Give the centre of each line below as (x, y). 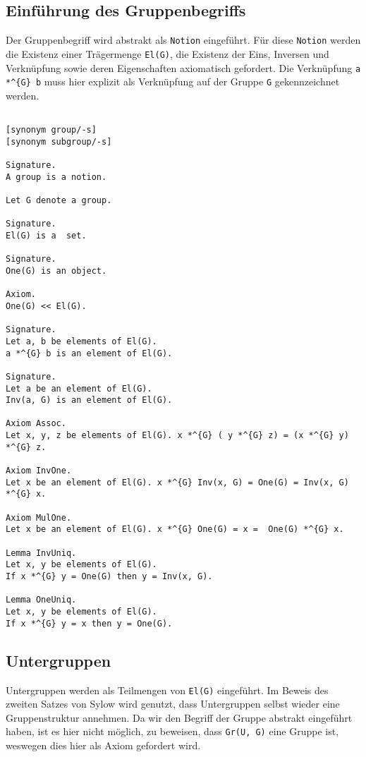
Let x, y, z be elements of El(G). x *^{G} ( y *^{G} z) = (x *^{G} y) (177, 436)
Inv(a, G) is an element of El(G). (89, 400)
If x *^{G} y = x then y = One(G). (89, 623)
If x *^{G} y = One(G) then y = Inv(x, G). (109, 577)
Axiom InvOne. (39, 471)
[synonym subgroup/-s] (59, 141)
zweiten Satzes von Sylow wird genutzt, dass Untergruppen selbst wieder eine (173, 704)
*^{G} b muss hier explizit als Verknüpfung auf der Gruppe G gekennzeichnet (173, 81)
